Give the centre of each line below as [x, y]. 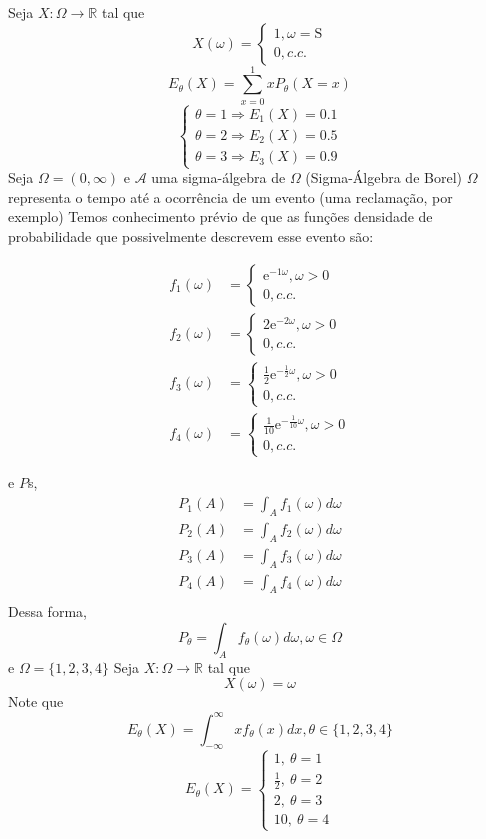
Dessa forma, [47, 611]
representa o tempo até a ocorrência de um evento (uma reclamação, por [230, 196]
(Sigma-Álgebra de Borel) [383, 177]
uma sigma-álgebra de [218, 177]
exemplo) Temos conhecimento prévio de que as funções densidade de [220, 216]
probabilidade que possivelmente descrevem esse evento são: [191, 236]
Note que [36, 701]
